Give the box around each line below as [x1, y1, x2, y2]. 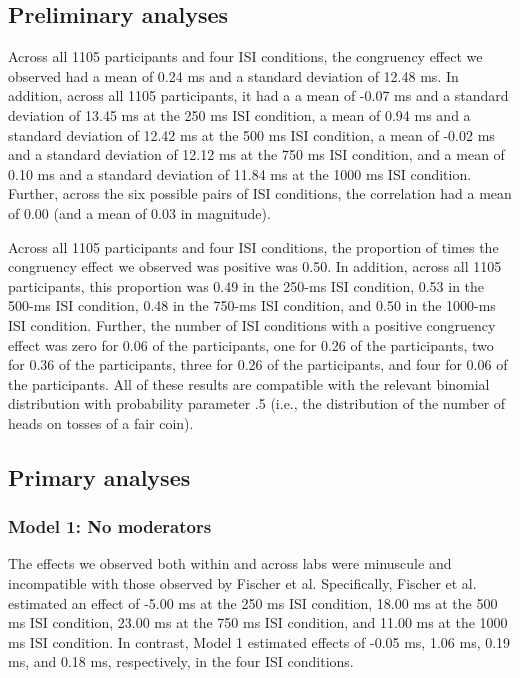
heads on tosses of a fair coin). [8, 412, 194, 433]
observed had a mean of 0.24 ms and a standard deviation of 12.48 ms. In [8, 65, 459, 86]
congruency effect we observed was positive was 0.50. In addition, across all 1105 [8, 256, 502, 277]
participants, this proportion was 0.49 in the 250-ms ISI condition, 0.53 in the [8, 275, 485, 296]
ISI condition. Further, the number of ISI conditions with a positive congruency [8, 314, 496, 335]
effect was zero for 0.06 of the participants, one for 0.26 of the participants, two [8, 334, 494, 355]
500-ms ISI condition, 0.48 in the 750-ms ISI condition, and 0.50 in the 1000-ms [8, 295, 496, 316]
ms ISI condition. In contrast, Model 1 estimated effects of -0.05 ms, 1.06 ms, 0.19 [8, 631, 511, 652]
